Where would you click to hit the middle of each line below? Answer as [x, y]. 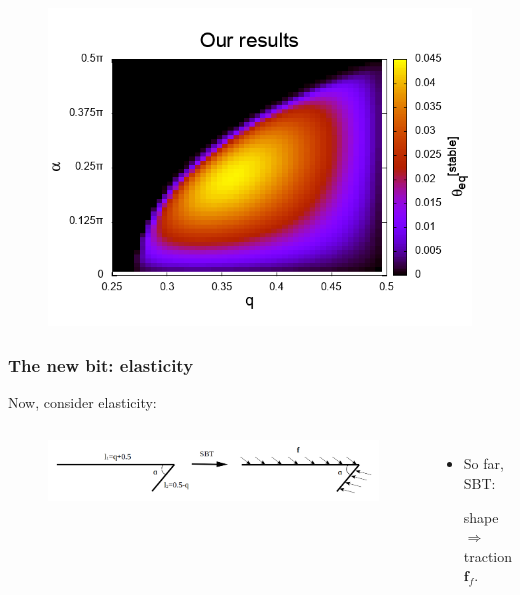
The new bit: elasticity [101, 364]
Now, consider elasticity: [82, 401]
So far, [483, 463]
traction [488, 555]
